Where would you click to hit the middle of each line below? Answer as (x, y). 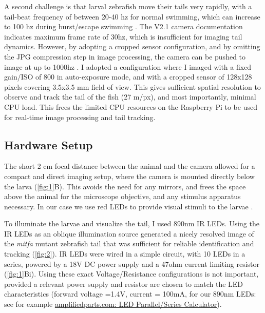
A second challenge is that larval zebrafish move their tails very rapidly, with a (128, 6)
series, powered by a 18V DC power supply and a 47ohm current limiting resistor (132, 263)
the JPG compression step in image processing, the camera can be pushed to (125, 56)
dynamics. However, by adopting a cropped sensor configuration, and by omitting (132, 46)
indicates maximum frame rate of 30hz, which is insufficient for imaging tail (123, 36)
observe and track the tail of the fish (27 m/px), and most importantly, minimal (130, 97)
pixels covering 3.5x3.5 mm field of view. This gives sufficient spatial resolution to (132, 86)
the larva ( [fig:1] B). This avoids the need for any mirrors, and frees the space (125, 186)
